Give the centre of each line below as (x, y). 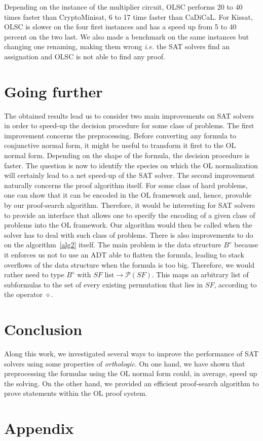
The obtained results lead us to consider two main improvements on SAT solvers (129, 115)
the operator (23, 294)
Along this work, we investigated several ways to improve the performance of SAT (131, 354)
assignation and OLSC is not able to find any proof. (85, 56)
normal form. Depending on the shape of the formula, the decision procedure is (127, 155)
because (246, 245)
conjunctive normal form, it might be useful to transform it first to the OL (120, 145)
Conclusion (43, 329)
